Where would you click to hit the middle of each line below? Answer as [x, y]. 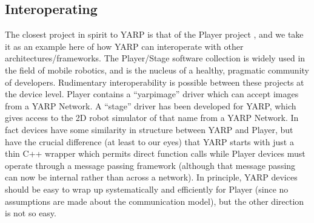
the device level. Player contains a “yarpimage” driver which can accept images [152, 94]
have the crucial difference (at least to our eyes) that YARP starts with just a [149, 141]
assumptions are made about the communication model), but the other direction [155, 201]
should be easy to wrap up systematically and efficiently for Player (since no [147, 189]
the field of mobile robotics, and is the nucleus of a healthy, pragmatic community [157, 70]
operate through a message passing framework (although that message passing [150, 165]
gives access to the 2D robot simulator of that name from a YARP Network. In [152, 118]
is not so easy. [31, 213]
